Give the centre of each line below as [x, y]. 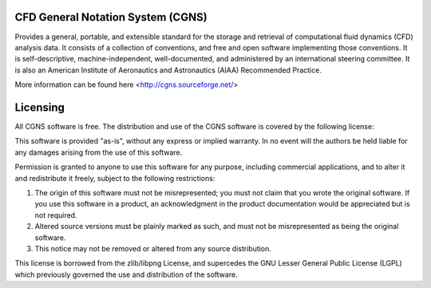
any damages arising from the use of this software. [99, 152]
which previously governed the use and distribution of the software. [127, 274]
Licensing [40, 107]
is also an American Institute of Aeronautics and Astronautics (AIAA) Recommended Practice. [168, 70]
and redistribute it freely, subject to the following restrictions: [115, 178]
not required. [56, 215]
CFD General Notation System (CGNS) [111, 17]
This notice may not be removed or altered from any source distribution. [153, 248]
